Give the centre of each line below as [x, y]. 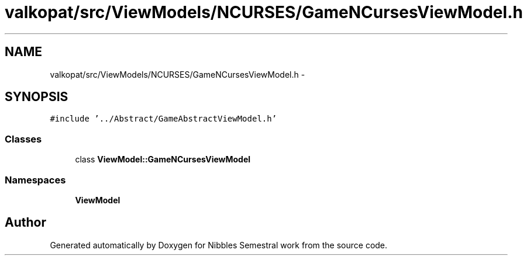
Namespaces [35, 180]
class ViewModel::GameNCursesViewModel [163, 160]
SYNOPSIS [37, 97]
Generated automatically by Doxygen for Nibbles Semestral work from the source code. [219, 245]
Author [25, 223]
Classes [23, 139]
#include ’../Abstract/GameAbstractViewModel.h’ [163, 119]
